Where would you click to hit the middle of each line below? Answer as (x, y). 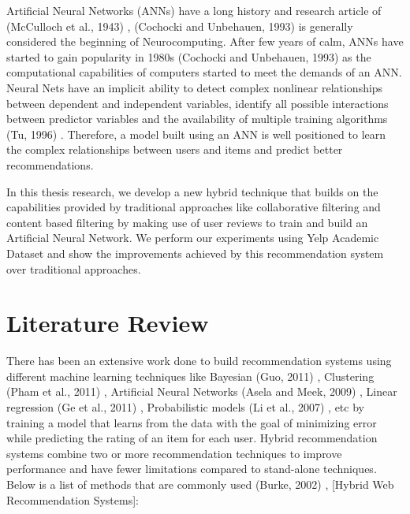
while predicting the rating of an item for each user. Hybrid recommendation (192, 438)
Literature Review (108, 323)
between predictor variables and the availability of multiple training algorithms (197, 119)
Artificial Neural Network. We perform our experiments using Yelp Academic (193, 238)
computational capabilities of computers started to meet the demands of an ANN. (204, 72)
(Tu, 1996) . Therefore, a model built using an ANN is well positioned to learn (196, 134)
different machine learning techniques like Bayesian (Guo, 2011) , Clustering (190, 376)
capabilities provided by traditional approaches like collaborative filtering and (194, 207)
